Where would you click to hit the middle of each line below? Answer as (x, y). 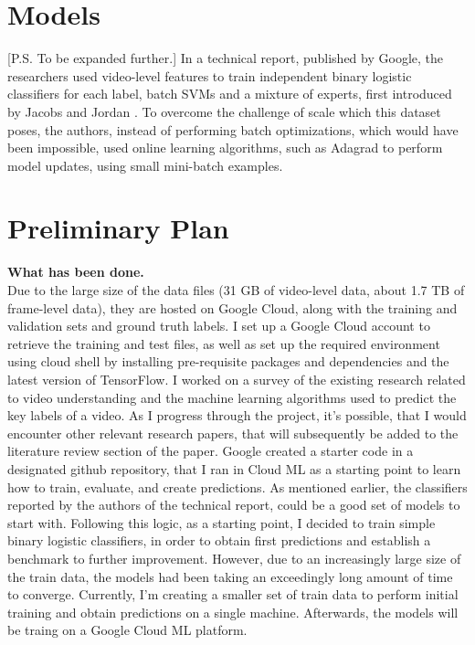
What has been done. (76, 272)
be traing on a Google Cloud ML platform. (127, 630)
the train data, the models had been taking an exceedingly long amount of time (230, 576)
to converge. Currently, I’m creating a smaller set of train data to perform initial (233, 594)
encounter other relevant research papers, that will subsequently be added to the (233, 433)
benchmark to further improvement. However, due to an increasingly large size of (234, 558)
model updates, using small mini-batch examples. (145, 165)
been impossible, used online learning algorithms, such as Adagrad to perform (225, 148)
